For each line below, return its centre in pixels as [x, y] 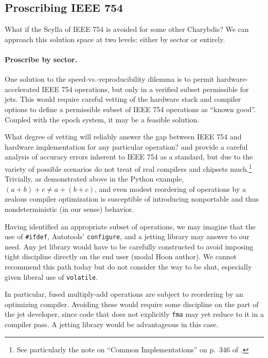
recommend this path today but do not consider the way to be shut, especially [128, 266]
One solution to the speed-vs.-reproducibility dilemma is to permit [110, 79]
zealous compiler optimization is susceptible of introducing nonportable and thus [132, 199]
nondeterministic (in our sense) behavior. [69, 209]
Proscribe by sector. [41, 59]
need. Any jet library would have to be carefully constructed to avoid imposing [129, 246]
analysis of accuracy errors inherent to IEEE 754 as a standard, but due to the [129, 157]
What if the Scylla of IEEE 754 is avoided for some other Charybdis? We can [127, 29]
